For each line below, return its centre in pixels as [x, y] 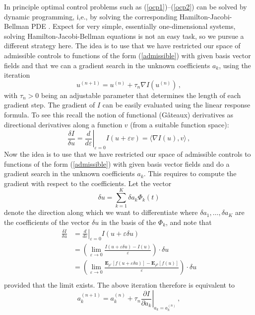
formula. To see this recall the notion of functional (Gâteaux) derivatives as [119, 114]
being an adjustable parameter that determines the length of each [141, 95]
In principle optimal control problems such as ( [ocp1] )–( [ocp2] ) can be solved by [126, 6]
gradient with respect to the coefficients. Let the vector [88, 183]
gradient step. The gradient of [50, 105]
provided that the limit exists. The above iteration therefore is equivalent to [120, 284]
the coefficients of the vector [47, 222]
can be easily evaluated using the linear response [176, 105]
